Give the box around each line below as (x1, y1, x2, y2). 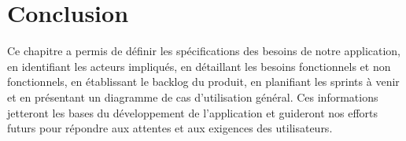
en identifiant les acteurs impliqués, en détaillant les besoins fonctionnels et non (7, 58, 391, 74)
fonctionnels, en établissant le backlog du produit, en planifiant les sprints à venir (7, 73, 400, 90)
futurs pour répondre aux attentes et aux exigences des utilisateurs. (7, 120, 333, 136)
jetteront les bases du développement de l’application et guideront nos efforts (7, 104, 378, 121)
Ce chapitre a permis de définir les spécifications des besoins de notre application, (7, 43, 401, 59)
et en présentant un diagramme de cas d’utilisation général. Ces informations (7, 88, 378, 105)
